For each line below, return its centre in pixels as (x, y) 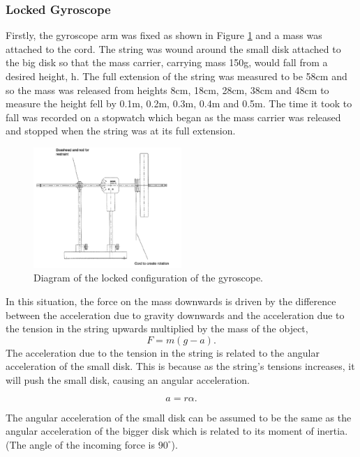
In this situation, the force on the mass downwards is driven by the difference (171, 301)
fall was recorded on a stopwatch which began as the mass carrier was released (173, 117)
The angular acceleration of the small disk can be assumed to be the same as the (179, 417)
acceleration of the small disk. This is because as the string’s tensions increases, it (180, 366)
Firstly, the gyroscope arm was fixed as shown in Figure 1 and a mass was (164, 35)
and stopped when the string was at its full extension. (121, 131)
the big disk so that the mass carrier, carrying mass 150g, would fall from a (167, 62)
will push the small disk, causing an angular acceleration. (128, 379)
